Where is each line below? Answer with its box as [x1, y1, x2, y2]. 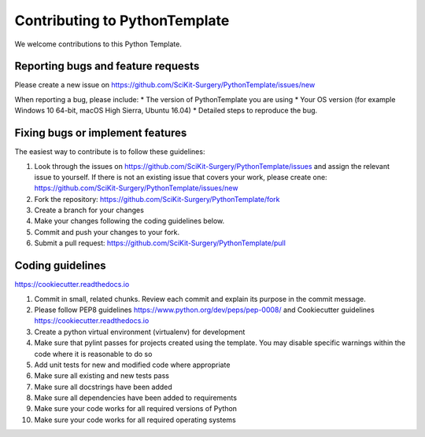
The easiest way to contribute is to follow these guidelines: [14, 147, 205, 156]
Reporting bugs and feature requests [14, 60, 200, 73]
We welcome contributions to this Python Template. [14, 39, 183, 49]
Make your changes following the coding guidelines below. [34, 216, 225, 226]
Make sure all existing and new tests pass [34, 371, 169, 380]
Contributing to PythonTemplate [14, 12, 230, 29]
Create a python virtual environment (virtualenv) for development [34, 327, 246, 336]
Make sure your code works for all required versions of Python [34, 404, 238, 413]
